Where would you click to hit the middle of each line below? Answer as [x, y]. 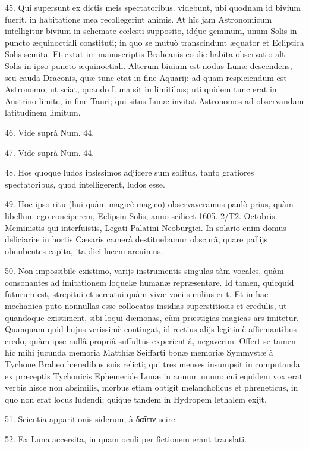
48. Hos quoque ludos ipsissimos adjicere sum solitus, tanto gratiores [130, 172]
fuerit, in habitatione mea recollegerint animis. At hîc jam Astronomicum [138, 19]
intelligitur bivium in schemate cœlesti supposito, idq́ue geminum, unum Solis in [151, 31]
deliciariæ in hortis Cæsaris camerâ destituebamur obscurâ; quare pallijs [136, 239]
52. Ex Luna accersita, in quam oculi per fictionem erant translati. [126, 439]
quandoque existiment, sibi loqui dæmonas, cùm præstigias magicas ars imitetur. [152, 317]
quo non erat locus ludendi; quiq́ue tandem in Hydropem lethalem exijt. [136, 399]
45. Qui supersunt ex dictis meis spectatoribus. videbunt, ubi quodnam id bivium [153, 7]
